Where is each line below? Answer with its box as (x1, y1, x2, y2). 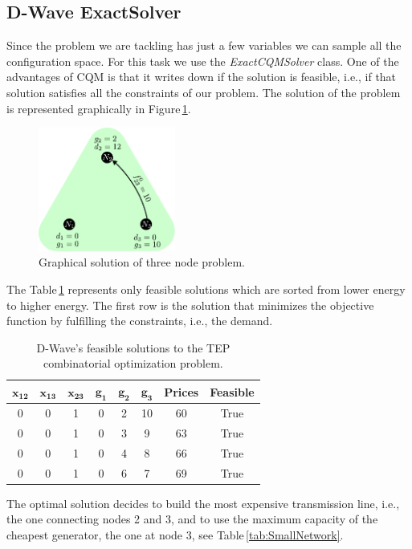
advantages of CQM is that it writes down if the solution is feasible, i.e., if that (6, 68, 397, 85)
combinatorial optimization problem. (43, 355, 223, 372)
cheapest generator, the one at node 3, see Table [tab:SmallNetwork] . (6, 526, 344, 543)
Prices (164, 383, 199, 400)
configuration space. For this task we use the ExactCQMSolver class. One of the (6, 52, 399, 69)
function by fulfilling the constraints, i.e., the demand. (6, 312, 273, 329)
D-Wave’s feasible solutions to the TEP (36, 339, 230, 356)
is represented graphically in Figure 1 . (6, 100, 191, 116)
